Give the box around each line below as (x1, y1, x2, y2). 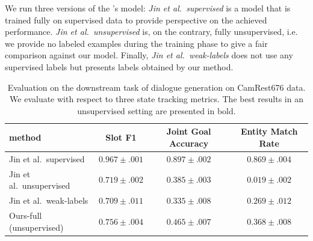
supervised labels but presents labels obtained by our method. (5, 60, 234, 73)
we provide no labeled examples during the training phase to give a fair (5, 37, 268, 49)
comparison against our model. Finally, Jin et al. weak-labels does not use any (5, 49, 293, 61)
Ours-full (9, 209, 42, 221)
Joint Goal (166, 125, 211, 138)
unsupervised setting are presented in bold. (77, 104, 236, 117)
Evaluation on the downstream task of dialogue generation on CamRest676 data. (7, 81, 306, 93)
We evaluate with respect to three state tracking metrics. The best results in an (10, 93, 303, 105)
